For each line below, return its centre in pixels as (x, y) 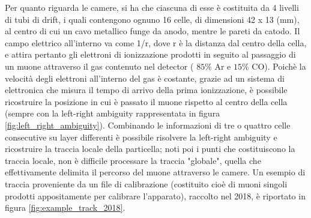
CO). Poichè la (279, 66)
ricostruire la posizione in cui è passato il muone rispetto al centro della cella (146, 101)
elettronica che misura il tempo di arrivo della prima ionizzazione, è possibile (146, 90)
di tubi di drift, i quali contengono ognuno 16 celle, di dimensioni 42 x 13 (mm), (152, 19)
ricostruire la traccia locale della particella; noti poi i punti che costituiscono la (150, 149)
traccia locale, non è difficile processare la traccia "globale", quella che (133, 160)
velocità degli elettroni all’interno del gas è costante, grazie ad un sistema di (145, 78)
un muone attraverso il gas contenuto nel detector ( (99, 66)
